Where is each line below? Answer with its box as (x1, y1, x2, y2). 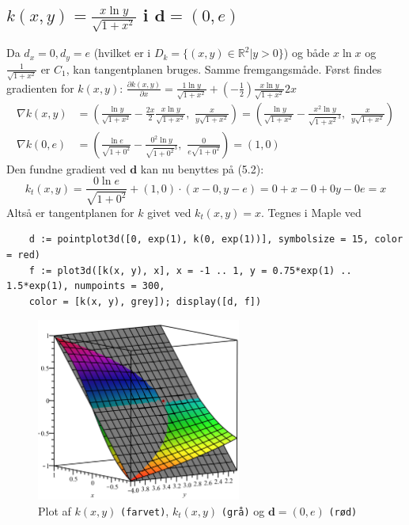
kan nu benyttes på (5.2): (140, 160, 264, 177)
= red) (6, 249, 40, 261)
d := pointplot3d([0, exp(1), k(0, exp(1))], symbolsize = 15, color (28, 234, 403, 245)
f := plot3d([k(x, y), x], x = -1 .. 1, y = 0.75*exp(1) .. (28, 264, 352, 276)
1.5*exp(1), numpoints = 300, (6, 280, 165, 292)
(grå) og (221, 502, 265, 519)
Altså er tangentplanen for (6, 204, 134, 220)
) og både (283, 44, 330, 61)
